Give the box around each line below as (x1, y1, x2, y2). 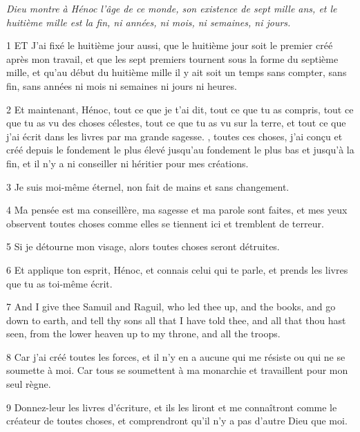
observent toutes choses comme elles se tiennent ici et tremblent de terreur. (6, 216, 324, 230)
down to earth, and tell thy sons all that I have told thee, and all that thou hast (6, 312, 346, 327)
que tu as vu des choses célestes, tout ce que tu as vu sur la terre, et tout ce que (6, 115, 346, 130)
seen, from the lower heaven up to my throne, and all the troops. (6, 326, 281, 341)
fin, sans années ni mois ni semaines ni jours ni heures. (6, 78, 237, 93)
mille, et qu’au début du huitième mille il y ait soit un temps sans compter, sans (6, 65, 347, 79)
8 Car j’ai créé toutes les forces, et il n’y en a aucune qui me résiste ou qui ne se (6, 349, 345, 364)
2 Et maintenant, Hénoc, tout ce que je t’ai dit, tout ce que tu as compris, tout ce (6, 102, 354, 116)
